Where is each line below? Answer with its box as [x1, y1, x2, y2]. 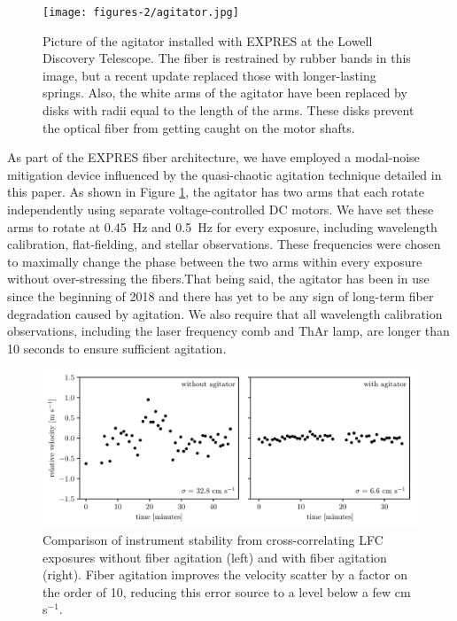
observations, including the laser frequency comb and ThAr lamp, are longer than [7, 322, 450, 340]
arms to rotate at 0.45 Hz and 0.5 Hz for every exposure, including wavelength [7, 217, 438, 236]
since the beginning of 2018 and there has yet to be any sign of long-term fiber [7, 286, 434, 305]
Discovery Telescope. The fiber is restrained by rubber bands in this [43, 49, 411, 67]
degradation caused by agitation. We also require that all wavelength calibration [7, 304, 443, 322]
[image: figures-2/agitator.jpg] [43, 6, 239, 19]
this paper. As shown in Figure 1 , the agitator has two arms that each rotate [7, 182, 424, 201]
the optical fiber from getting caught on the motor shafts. [43, 118, 355, 136]
